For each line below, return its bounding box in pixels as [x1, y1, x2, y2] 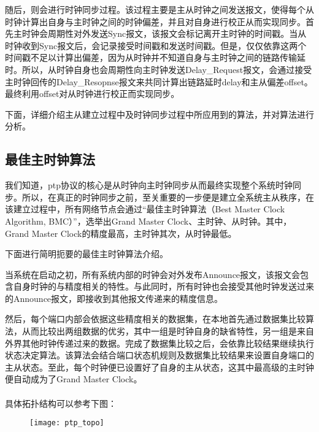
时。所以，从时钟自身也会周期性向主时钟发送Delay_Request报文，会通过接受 [5, 63, 312, 75]
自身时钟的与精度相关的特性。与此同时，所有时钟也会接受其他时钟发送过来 [13, 280, 314, 293]
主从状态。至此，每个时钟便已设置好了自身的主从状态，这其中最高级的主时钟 [5, 360, 314, 373]
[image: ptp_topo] [29, 418, 104, 428]
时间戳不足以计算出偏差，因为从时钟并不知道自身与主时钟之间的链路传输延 [5, 51, 306, 64]
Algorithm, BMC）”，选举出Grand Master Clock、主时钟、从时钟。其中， [5, 214, 292, 227]
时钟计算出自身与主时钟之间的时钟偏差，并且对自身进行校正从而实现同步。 [5, 15, 306, 28]
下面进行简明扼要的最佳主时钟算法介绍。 [5, 247, 168, 260]
